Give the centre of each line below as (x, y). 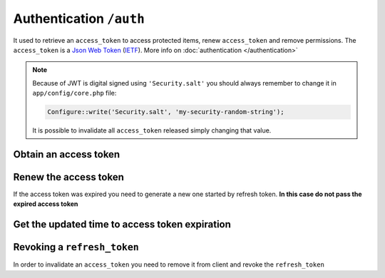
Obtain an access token (67, 154)
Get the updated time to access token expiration (122, 225)
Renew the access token (69, 177)
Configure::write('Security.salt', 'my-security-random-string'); (166, 112)
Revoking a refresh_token (76, 247)
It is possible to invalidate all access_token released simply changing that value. (152, 130)
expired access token (46, 204)
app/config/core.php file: (75, 93)
